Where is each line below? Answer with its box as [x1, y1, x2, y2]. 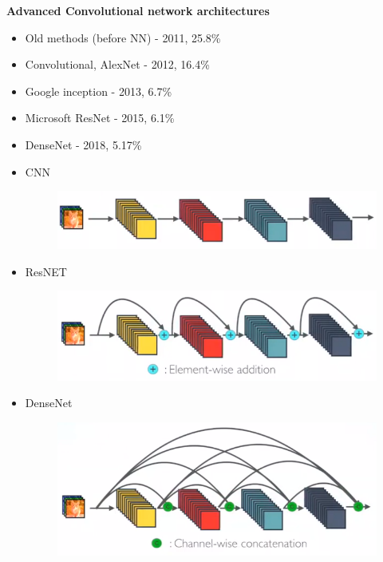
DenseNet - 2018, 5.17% [25, 136, 142, 152]
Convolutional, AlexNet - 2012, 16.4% [25, 56, 210, 73]
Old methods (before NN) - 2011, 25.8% [25, 29, 221, 46]
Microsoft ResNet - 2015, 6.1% [25, 109, 175, 126]
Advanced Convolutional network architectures [6, 2, 270, 18]
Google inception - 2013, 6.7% [25, 82, 172, 99]
